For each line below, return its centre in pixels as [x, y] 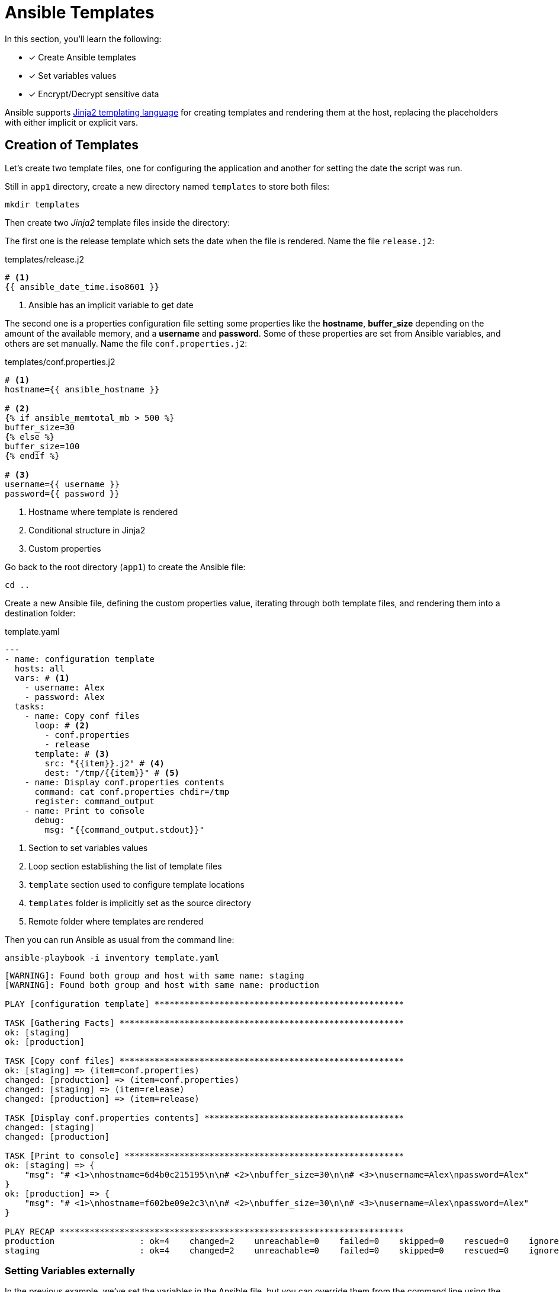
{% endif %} [32, 455]
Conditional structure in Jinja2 [87, 530]
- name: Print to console [85, 810]
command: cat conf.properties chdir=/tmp [132, 791]
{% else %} [30, 436]
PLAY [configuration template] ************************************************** [205, 1004]
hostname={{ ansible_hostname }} [82, 389]
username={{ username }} [62, 484]
